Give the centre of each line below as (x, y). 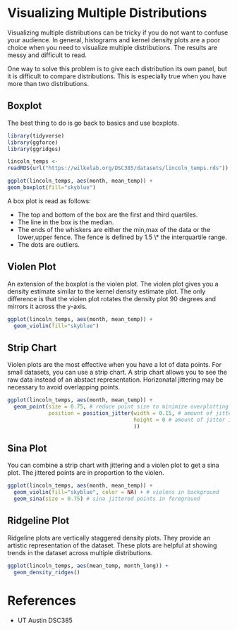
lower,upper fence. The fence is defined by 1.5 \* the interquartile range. (122, 237)
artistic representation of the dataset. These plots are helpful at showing (112, 545)
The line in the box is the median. (66, 222)
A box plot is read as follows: (49, 201)
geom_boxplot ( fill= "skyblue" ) (52, 188)
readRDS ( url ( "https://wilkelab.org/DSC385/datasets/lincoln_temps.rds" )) (118, 168)
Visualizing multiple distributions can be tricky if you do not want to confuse (118, 32)
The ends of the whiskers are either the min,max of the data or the (114, 229)
